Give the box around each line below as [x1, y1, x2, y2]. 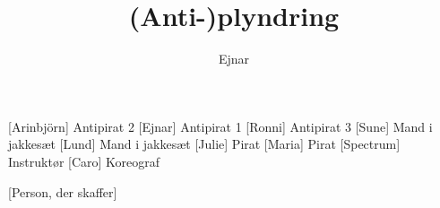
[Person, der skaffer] [8, 182, 117, 201]
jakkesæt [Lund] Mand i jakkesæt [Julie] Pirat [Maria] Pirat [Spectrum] [8, 134, 401, 153]
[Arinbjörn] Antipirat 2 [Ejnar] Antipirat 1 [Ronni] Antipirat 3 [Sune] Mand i [8, 117, 433, 135]
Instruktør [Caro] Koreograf [8, 152, 160, 170]
